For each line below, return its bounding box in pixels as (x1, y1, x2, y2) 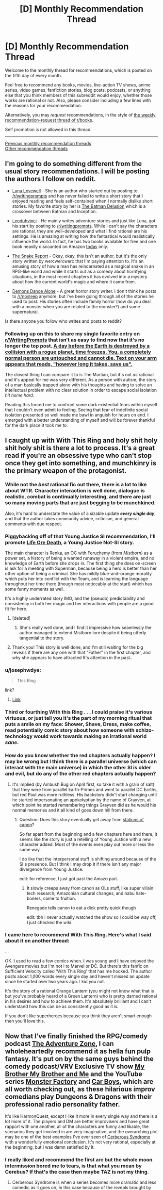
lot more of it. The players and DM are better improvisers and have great (5, 1118, 149, 1124)
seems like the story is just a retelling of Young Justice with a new (19, 836, 151, 842)
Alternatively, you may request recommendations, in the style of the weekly (5, 112, 156, 117)
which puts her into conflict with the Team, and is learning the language (5, 576, 148, 582)
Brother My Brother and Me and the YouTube (5, 1070, 143, 1078)
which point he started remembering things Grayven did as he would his (12, 802, 156, 808)
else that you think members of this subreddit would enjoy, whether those (5, 92, 152, 98)
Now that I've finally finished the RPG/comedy (5, 1032, 148, 1041)
